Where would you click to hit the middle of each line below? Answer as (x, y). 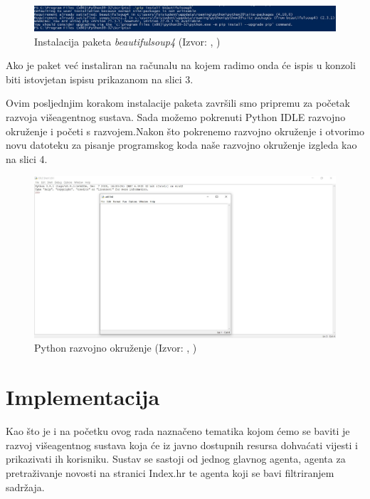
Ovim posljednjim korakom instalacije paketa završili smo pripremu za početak (178, 103)
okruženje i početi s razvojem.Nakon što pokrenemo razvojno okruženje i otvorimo (185, 131)
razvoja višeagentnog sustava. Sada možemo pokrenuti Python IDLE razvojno (176, 116)
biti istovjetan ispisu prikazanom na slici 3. (100, 79)
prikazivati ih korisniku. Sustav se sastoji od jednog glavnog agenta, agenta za (176, 459)
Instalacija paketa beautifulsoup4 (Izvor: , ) (127, 41)
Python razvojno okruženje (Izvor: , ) (116, 348)
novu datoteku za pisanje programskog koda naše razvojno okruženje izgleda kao (181, 145)
